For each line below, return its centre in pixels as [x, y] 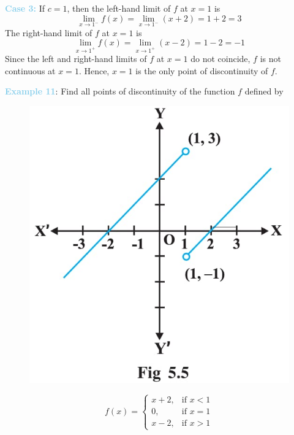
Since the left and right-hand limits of [76, 59]
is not [270, 59]
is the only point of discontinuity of [202, 70]
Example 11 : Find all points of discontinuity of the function [120, 91]
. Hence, [94, 70]
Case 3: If [25, 8]
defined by [264, 91]
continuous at [30, 70]
